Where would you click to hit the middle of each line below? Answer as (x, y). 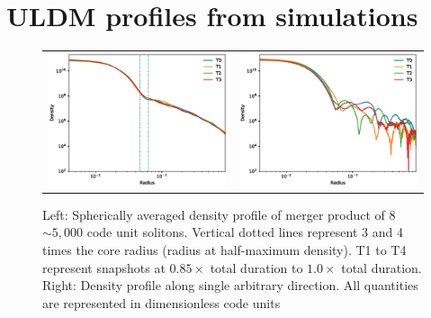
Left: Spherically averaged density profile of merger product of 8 (219, 214)
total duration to (256, 267)
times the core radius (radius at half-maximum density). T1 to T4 (224, 249)
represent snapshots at (104, 267)
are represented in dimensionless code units (162, 302)
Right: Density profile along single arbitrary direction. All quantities (230, 285)
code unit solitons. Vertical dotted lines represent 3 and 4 (245, 232)
